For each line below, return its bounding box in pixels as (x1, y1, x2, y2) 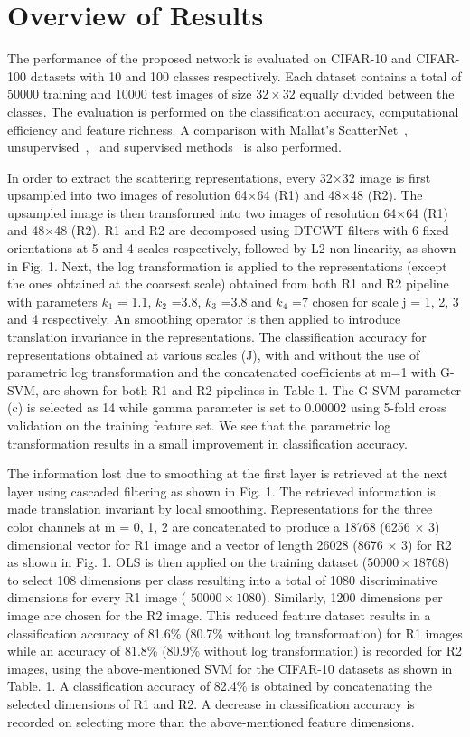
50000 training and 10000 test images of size (7, 84, 252, 103)
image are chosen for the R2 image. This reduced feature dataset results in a (7, 605, 431, 624)
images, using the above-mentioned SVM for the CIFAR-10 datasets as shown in (7, 658, 453, 677)
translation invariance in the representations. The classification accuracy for (7, 327, 427, 346)
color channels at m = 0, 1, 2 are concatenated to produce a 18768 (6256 (7, 516, 410, 535)
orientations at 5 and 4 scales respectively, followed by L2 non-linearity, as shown (7, 239, 456, 258)
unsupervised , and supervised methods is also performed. (7, 137, 342, 156)
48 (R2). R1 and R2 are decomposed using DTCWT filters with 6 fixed (54, 221, 449, 240)
